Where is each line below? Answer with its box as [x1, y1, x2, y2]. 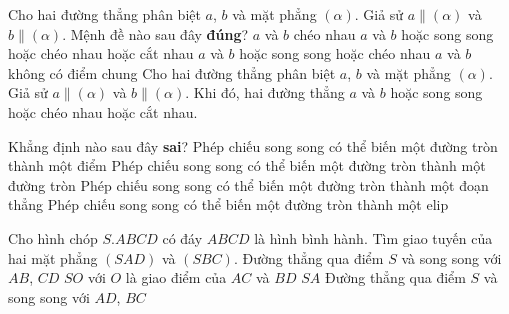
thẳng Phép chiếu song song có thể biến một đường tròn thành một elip [8, 194, 449, 215]
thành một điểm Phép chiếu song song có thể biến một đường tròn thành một [8, 155, 486, 176]
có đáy [162, 227, 203, 248]
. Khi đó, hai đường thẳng [185, 82, 345, 103]
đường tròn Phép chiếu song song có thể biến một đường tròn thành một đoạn [8, 174, 489, 195]
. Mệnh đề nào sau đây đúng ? [62, 23, 249, 44]
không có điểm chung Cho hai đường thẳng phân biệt [8, 62, 336, 83]
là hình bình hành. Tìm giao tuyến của [254, 227, 493, 248]
